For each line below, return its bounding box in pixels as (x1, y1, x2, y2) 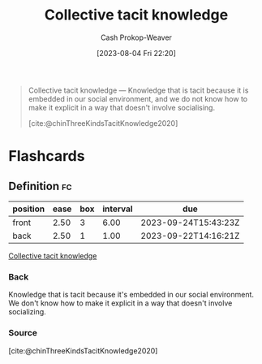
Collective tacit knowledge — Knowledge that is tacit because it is (28, 85, 249, 95)
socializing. (8, 307, 46, 317)
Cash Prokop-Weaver (100, 32, 173, 42)
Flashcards (8, 147, 85, 166)
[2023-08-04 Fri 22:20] (96, 48, 177, 58)
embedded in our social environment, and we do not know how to (28, 93, 248, 103)
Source (8, 327, 38, 339)
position (12, 203, 45, 214)
